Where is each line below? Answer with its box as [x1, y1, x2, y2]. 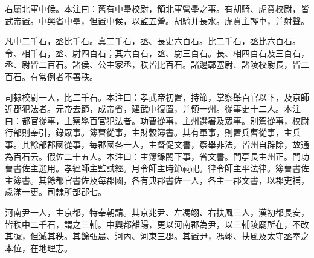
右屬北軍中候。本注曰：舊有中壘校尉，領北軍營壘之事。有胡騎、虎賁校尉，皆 [5, 2, 309, 15]
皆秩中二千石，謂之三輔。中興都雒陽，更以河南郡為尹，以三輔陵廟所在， [5, 217, 292, 230]
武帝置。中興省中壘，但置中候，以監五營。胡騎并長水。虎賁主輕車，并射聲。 [5, 14, 309, 27]
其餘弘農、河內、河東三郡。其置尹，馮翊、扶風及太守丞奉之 [72, 230, 309, 242]
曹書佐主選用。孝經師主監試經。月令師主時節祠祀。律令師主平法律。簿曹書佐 [5, 162, 309, 174]
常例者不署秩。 [38, 70, 98, 82]
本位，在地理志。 [5, 241, 72, 254]
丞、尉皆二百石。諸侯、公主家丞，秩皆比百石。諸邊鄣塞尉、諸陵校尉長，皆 [5, 58, 301, 71]
